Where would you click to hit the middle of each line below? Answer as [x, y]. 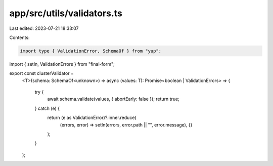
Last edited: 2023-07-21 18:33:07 [44, 28]
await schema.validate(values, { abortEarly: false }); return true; [113, 99]
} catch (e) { [47, 108]
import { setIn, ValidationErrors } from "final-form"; [62, 64]
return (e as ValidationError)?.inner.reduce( [92, 118]
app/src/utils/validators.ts [66, 13]
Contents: [19, 37]
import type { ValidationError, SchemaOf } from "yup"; [91, 51]
